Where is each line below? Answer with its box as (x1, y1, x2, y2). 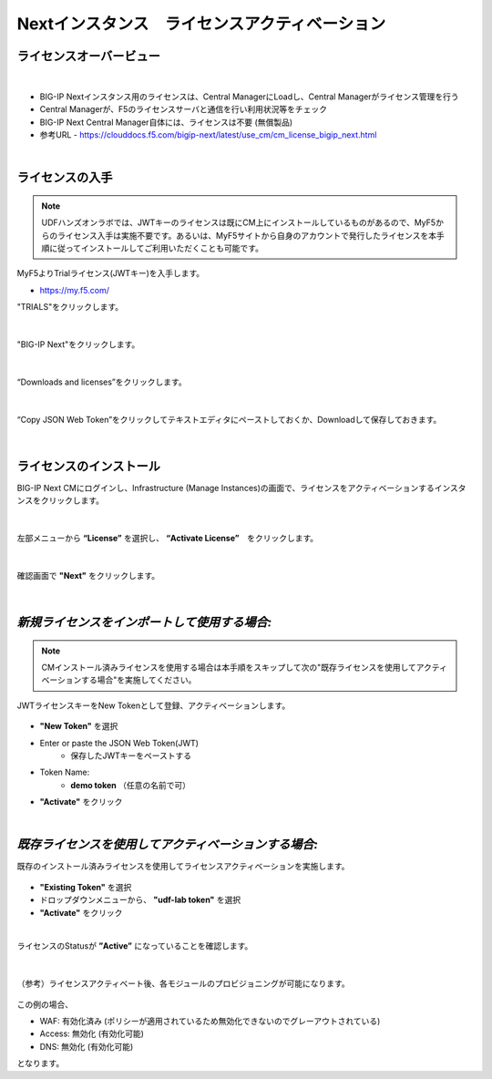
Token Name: (39, 766, 90, 778)
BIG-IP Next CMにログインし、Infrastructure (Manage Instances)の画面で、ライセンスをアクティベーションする (16, 482, 435, 493)
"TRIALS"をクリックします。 (16, 302, 124, 313)
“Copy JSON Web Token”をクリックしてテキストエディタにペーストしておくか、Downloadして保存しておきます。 (16, 414, 442, 425)
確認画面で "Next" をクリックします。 (16, 570, 160, 581)
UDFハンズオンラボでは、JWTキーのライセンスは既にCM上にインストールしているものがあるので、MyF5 (41, 217, 436, 228)
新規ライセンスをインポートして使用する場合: (16, 615, 272, 631)
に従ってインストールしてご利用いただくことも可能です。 (48, 242, 264, 254)
